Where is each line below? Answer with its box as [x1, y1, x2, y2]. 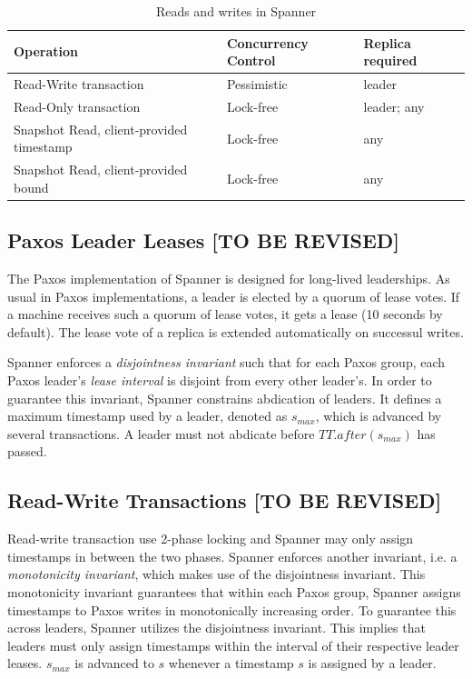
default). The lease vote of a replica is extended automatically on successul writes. [7, 322, 464, 341]
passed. [7, 442, 47, 461]
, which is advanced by [315, 406, 442, 425]
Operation [14, 42, 79, 61]
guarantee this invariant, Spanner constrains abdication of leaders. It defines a [7, 388, 442, 407]
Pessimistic [226, 75, 288, 94]
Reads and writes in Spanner [155, 2, 317, 20]
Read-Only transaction [14, 96, 141, 115]
